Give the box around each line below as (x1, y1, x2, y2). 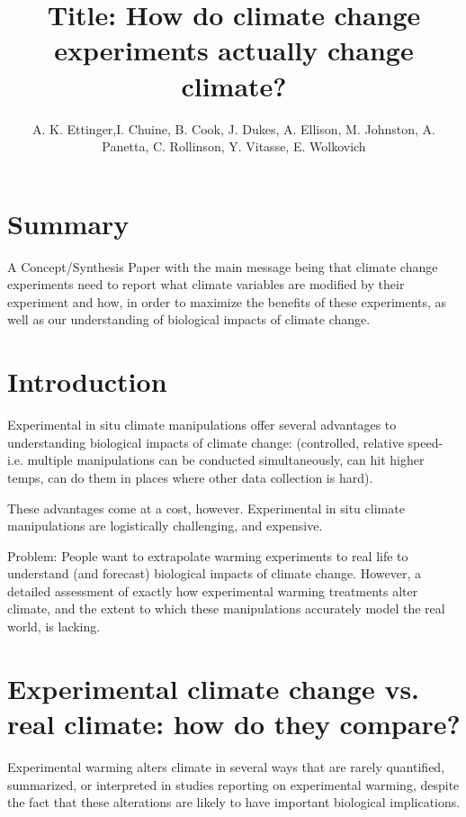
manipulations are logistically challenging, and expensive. (7, 516, 323, 535)
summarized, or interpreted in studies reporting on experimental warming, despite (7, 775, 460, 794)
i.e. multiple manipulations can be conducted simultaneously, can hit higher (7, 450, 425, 469)
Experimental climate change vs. (7, 669, 420, 706)
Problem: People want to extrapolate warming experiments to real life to (7, 546, 408, 565)
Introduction (7, 363, 167, 400)
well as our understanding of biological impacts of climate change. (7, 310, 371, 329)
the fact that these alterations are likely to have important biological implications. (7, 793, 461, 812)
